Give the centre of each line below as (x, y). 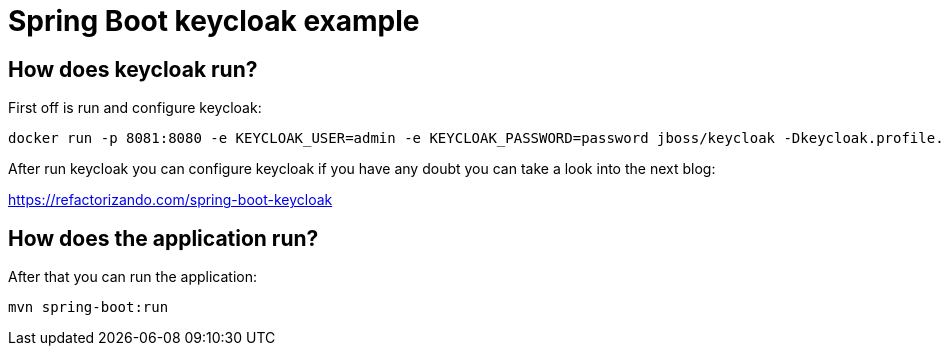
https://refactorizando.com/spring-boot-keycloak (170, 200)
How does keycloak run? (133, 69)
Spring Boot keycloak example (214, 21)
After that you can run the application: (132, 277)
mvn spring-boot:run (88, 307)
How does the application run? (163, 238)
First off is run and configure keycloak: (135, 108)
